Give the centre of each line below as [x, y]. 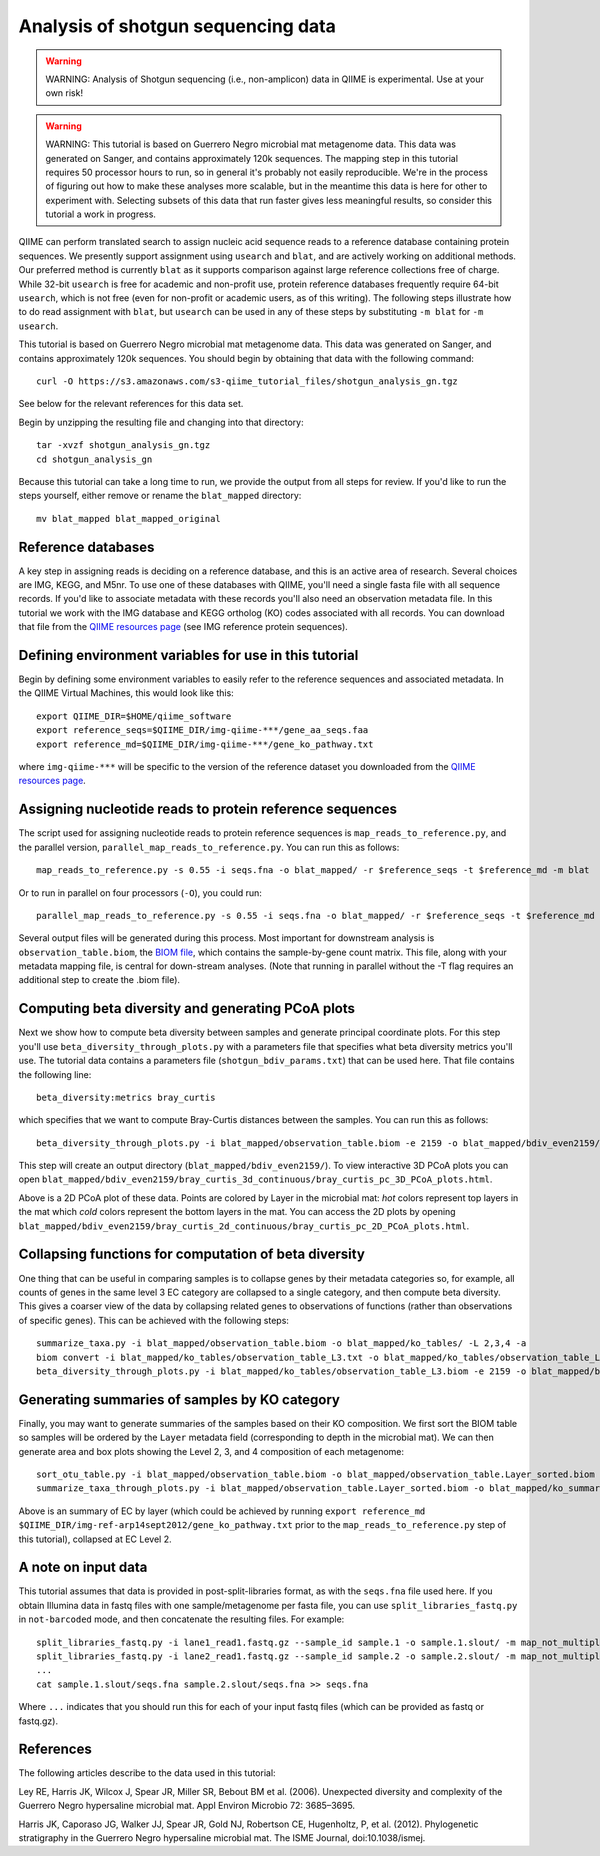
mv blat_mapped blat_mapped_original [129, 518]
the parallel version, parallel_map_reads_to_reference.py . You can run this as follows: [209, 847]
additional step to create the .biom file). [99, 980]
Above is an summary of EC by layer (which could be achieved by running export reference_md [222, 1511]
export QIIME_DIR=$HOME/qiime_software [134, 716]
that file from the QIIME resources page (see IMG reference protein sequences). [183, 627]
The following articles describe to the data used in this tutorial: [147, 1773]
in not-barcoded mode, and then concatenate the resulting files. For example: [181, 1619]
